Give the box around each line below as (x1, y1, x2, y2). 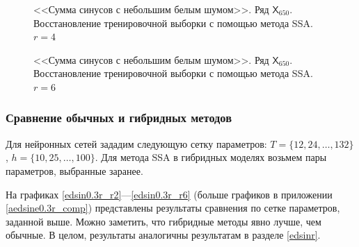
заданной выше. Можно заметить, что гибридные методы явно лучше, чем (6, 214, 321, 228)
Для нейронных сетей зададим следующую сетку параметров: (6, 136, 267, 151)
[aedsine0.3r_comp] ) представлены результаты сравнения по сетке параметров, (6, 201, 340, 215)
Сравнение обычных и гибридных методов (6, 109, 232, 126)
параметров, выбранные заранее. (6, 163, 143, 178)
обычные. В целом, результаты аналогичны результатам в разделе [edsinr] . (6, 228, 321, 242)
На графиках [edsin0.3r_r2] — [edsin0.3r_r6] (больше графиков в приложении (6, 187, 333, 201)
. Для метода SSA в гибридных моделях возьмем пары (95, 150, 327, 164)
